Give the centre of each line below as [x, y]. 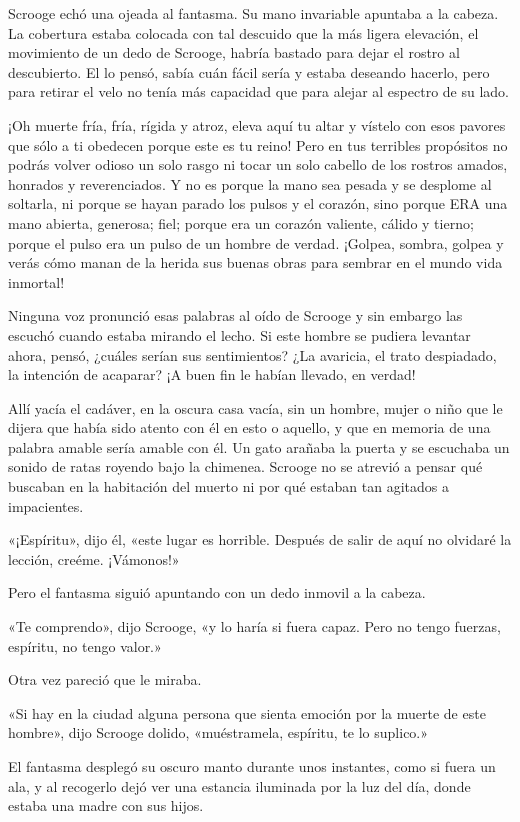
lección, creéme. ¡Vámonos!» [94, 558]
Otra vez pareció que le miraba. [105, 679]
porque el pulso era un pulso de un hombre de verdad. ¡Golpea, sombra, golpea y [256, 242]
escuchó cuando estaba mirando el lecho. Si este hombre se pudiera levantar [239, 334]
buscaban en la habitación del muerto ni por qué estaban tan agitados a [228, 486]
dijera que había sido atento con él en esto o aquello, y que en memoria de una [249, 427]
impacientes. [46, 505]
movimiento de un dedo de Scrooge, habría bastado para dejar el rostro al [234, 52]
